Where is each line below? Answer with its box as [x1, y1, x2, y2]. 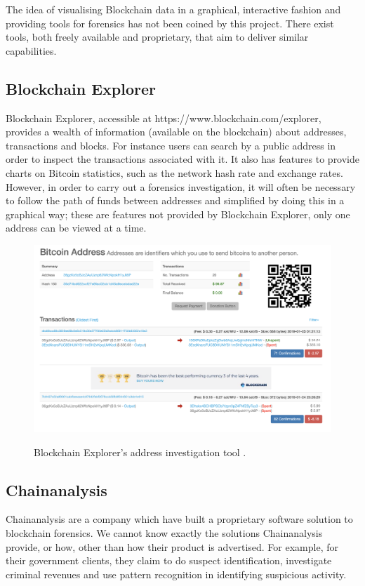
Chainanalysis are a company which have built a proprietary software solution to [6, 512, 353, 526]
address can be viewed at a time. [6, 220, 147, 235]
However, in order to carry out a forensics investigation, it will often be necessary [6, 179, 356, 194]
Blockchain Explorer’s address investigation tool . [34, 444, 246, 459]
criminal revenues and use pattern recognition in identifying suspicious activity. [6, 566, 347, 581]
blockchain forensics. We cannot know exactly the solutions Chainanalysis [6, 525, 323, 540]
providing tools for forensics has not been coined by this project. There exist [6, 15, 334, 30]
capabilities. [6, 43, 57, 58]
